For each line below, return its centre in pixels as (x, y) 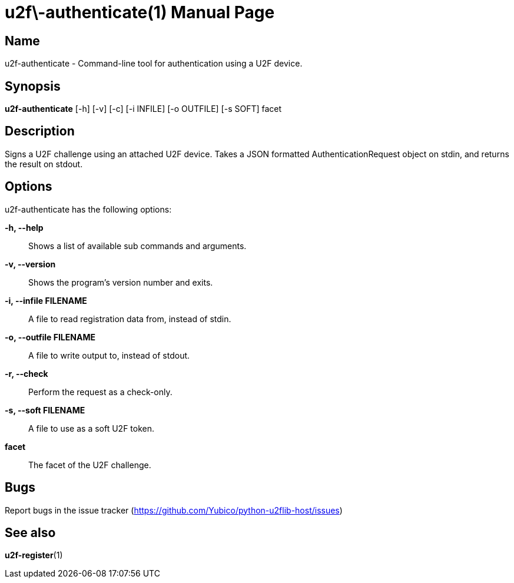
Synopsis (33, 86)
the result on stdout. (44, 164)
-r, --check (26, 373)
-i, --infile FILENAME (46, 300)
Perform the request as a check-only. (100, 392)
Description (40, 131)
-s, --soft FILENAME (45, 410)
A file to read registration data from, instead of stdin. (130, 319)
